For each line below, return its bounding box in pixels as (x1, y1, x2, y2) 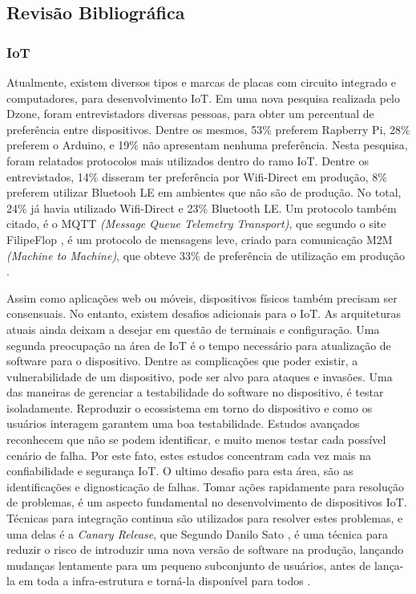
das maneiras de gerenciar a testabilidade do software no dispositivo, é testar (6, 384, 384, 401)
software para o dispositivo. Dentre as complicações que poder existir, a (6, 352, 358, 369)
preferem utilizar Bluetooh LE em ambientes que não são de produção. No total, (6, 184, 402, 201)
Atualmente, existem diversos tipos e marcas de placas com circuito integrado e (6, 74, 396, 90)
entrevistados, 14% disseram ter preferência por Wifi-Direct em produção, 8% (6, 168, 387, 185)
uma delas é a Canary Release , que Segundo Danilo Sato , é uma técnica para (6, 525, 388, 542)
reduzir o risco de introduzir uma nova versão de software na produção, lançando (6, 541, 404, 558)
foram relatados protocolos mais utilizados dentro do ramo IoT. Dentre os (6, 152, 369, 169)
